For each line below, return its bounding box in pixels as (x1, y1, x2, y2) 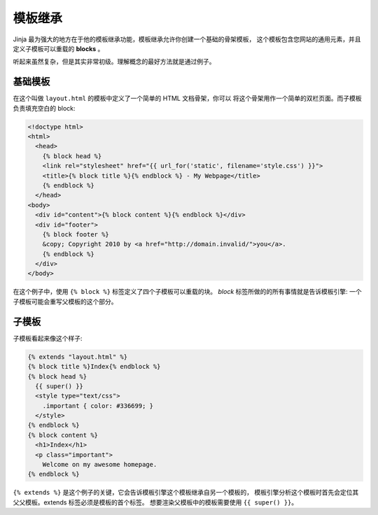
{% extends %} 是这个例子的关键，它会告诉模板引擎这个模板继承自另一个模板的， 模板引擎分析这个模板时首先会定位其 (13, 488, 359, 497)
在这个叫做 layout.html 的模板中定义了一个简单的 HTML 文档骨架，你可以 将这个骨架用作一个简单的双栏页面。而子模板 (13, 94, 362, 103)
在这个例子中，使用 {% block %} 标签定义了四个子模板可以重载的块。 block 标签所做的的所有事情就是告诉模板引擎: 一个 (13, 288, 362, 296)
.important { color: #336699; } (42, 402, 154, 409)
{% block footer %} (42, 230, 110, 238)
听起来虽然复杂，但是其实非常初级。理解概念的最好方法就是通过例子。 (13, 57, 216, 66)
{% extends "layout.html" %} (27, 353, 128, 360)
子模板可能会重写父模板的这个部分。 (13, 297, 118, 306)
